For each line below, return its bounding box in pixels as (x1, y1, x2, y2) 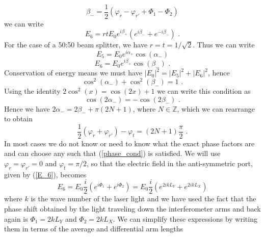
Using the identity (4, 85, 61, 96)
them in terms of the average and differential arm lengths (4, 223, 183, 234)
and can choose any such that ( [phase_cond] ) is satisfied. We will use (4, 148, 221, 159)
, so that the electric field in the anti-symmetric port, (87, 157, 253, 168)
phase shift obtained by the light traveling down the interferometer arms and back (4, 203, 261, 214)
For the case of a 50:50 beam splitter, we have (4, 39, 148, 50)
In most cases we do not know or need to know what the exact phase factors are (4, 138, 255, 148)
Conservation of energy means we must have (4, 67, 142, 78)
